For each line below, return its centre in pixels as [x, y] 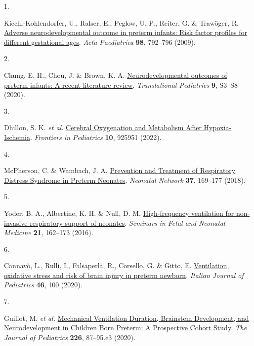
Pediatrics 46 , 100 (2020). [43, 285]
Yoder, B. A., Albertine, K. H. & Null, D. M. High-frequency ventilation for [119, 213]
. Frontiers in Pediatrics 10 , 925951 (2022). [96, 137]
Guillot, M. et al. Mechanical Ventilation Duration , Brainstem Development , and [127, 318]
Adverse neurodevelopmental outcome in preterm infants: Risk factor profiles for [126, 32]
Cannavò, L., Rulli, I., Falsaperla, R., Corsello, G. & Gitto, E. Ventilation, [117, 265]
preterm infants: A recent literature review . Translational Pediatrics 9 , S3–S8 [121, 85]
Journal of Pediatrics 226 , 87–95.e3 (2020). [70, 337]
